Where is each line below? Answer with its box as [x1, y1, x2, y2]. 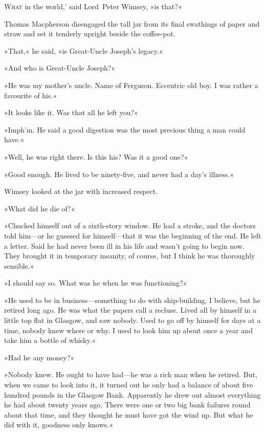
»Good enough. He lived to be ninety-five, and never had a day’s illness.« [4, 168, 234, 179]
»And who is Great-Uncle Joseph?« [4, 62, 116, 73]
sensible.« [4, 260, 34, 271]
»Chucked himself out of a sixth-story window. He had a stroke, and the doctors [4, 220, 256, 231]
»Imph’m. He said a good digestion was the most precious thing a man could [4, 124, 246, 135]
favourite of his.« [4, 90, 57, 100]
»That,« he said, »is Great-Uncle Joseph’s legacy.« [4, 45, 163, 56]
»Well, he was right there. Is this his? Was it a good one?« [4, 151, 188, 162]
